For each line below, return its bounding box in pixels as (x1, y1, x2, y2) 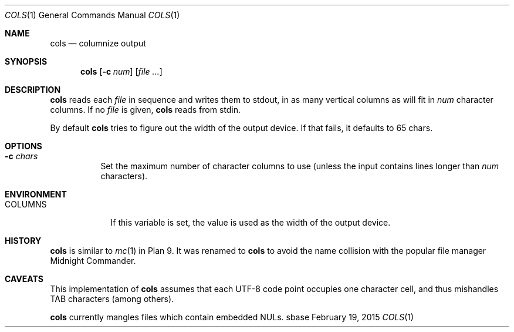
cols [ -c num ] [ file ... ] (80, 66, 163, 76)
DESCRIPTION (5, 85, 61, 95)
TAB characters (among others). (50, 294, 174, 304)
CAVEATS (5, 274, 43, 284)
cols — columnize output (50, 38, 146, 48)
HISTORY (5, 236, 42, 246)
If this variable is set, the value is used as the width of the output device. (110, 217, 391, 227)
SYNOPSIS (5, 56, 48, 66)
